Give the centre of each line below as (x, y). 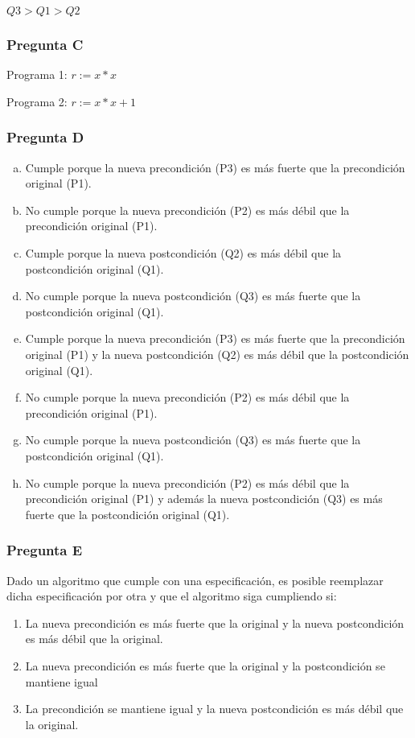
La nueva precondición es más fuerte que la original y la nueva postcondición (215, 623)
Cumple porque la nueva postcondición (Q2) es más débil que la (183, 253)
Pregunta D (45, 137)
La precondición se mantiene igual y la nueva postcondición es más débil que (214, 709)
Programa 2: (37, 101)
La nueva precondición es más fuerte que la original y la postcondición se (205, 665)
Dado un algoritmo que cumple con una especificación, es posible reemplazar (195, 580)
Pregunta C (45, 44)
